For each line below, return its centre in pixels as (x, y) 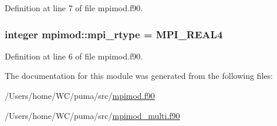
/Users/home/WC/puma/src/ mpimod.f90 (80, 95)
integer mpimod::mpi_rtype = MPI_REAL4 (114, 34)
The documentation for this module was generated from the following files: (139, 76)
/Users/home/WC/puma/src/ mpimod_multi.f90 (92, 115)
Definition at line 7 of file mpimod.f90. (74, 8)
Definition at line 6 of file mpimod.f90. (74, 56)
